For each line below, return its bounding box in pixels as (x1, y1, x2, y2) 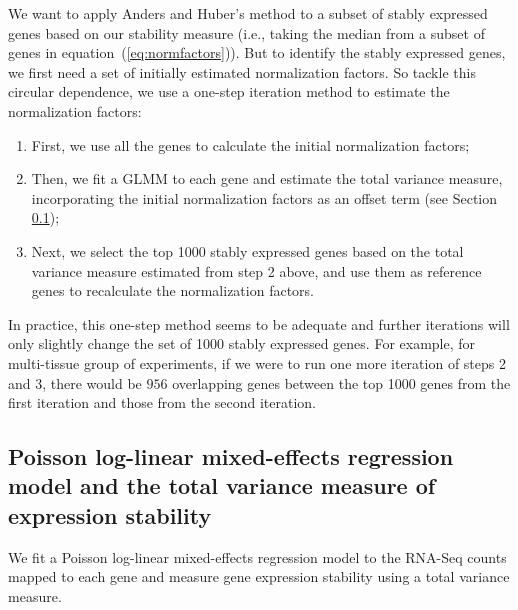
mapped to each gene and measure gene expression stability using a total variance (8, 566, 510, 587)
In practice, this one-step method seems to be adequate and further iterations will (8, 313, 510, 334)
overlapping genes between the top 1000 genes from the (172, 372, 511, 393)
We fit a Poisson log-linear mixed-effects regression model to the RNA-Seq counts (8, 546, 507, 567)
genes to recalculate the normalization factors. (31, 280, 314, 301)
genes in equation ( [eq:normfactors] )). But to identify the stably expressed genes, (8, 42, 506, 63)
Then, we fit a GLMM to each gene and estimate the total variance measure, (31, 168, 503, 189)
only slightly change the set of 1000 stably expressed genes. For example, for (8, 333, 476, 354)
